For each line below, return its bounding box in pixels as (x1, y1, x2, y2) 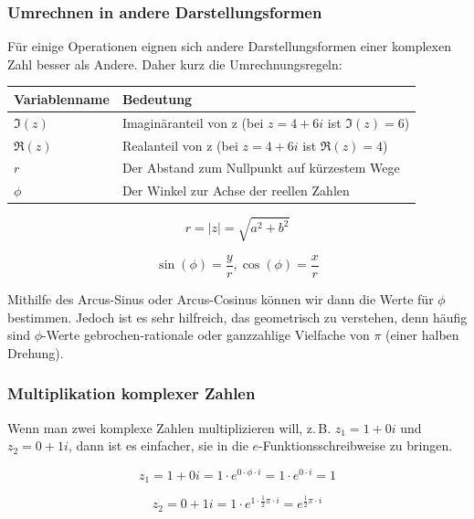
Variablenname (14, 89, 110, 108)
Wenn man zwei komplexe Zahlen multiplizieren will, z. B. (7, 418, 332, 437)
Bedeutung (121, 89, 193, 108)
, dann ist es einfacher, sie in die (68, 436, 248, 455)
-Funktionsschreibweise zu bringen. (258, 436, 453, 455)
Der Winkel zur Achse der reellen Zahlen (121, 181, 350, 200)
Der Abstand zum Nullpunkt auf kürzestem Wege (121, 158, 400, 177)
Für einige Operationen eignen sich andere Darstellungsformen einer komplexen (7, 37, 451, 56)
